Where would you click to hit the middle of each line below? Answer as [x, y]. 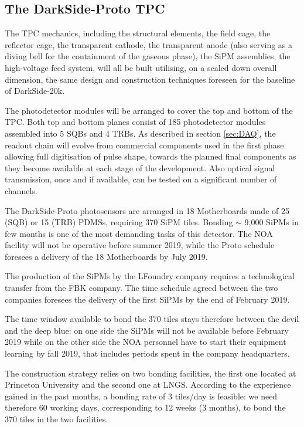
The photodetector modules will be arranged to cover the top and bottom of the [149, 110]
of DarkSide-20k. [35, 91]
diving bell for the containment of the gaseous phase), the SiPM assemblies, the [148, 56]
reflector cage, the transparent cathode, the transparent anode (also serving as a [149, 44]
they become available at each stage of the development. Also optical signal [140, 167]
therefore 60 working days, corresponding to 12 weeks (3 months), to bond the [145, 407]
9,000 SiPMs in [272, 222]
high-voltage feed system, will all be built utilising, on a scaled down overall [141, 67]
